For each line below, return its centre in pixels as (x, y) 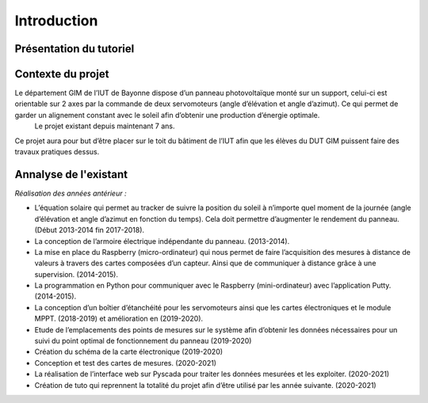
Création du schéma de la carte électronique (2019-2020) (129, 352)
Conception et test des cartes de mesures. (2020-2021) (126, 363)
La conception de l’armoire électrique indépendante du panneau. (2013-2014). (162, 241)
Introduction (56, 21)
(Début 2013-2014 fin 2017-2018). (90, 230)
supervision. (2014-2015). (76, 274)
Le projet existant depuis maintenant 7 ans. (105, 126)
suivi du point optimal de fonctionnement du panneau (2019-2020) (143, 341)
